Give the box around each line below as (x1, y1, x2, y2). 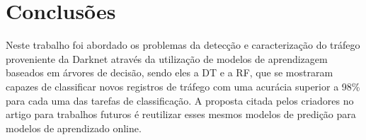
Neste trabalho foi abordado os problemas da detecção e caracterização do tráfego (6, 37, 360, 52)
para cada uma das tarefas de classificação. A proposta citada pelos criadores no (6, 93, 354, 107)
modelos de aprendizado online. (6, 120, 142, 135)
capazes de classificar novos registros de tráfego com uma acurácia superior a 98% (6, 78, 360, 93)
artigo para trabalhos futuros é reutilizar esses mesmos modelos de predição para (6, 107, 356, 122)
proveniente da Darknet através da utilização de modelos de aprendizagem (6, 51, 328, 66)
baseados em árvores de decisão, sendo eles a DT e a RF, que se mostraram (6, 65, 333, 80)
